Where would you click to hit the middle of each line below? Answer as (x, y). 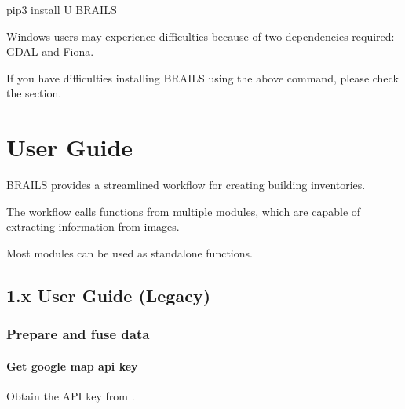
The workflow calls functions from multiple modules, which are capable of (184, 211)
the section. (34, 93)
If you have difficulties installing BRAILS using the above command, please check (202, 77)
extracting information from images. (93, 226)
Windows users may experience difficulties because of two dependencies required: (201, 36)
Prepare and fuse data (78, 334)
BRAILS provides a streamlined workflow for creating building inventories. (186, 185)
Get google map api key (72, 365)
